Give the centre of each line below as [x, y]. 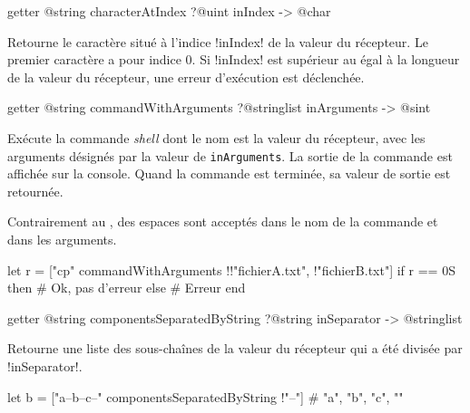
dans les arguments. [62, 239]
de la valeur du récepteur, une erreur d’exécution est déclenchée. [186, 77]
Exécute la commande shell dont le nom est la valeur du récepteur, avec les [216, 137]
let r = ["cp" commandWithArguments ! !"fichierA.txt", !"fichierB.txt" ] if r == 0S [231, 269]
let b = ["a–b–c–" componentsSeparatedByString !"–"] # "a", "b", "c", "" [206, 396]
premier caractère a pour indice [94, 59]
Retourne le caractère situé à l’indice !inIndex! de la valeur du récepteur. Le [218, 41]
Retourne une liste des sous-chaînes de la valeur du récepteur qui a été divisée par [235, 348]
